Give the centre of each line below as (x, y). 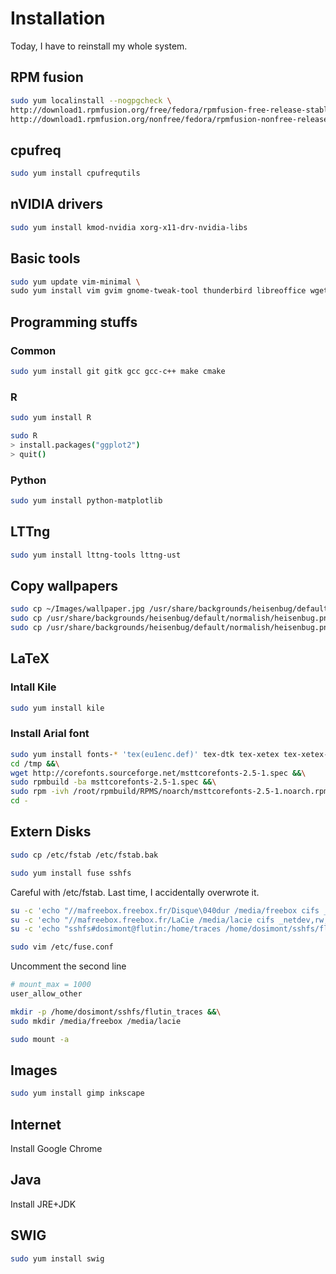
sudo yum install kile (57, 708)
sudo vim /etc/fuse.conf (62, 947)
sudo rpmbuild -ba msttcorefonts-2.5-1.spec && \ (113, 782)
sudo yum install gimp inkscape (77, 1093)
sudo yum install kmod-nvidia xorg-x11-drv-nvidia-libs (129, 227)
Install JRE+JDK (43, 1204)
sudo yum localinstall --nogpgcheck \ (91, 100)
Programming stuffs (74, 322)
